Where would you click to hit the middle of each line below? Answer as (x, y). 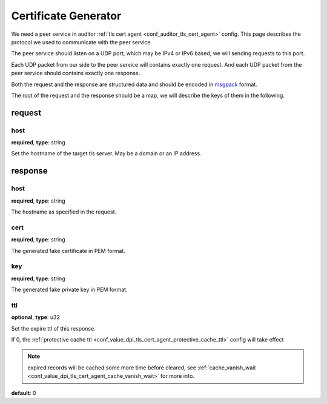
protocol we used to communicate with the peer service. (82, 42)
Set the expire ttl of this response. (54, 328)
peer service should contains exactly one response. (76, 73)
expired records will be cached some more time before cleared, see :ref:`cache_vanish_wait (142, 368)
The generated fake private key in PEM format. (69, 290)
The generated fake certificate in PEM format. (68, 251)
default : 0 (24, 393)
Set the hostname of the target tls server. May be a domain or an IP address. (107, 153)
